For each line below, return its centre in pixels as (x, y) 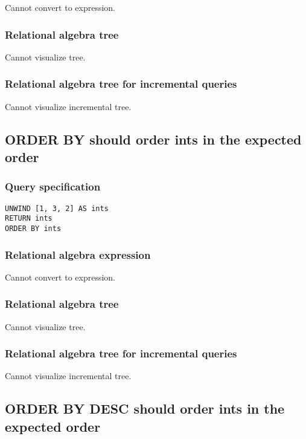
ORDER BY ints (33, 228)
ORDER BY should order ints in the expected (153, 139)
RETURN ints (29, 219)
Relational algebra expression (78, 254)
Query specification (53, 187)
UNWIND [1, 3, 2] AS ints (57, 208)
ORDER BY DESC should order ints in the (145, 408)
